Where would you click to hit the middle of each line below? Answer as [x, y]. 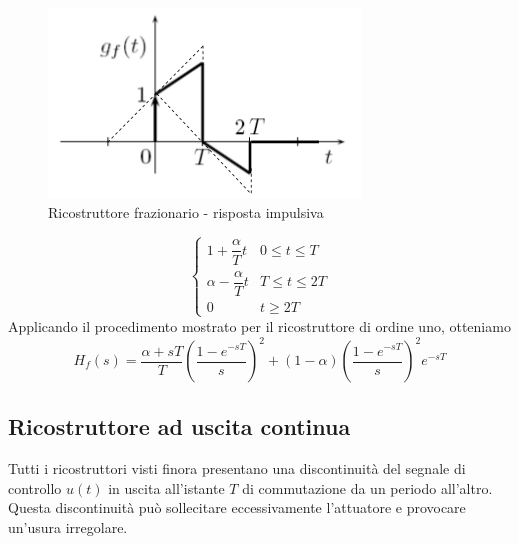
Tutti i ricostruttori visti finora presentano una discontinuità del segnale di [237, 468]
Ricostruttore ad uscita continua [179, 426]
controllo [35, 487]
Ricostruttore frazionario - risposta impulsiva [186, 211]
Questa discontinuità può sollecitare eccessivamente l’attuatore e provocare [237, 507]
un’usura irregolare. [68, 526]
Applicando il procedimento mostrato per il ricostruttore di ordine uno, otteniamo [259, 325]
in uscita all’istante [166, 487]
